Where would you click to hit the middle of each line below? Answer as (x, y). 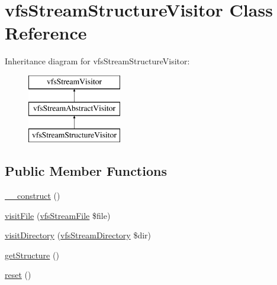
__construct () (33, 196)
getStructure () (32, 255)
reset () (18, 275)
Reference (46, 33)
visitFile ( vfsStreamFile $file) (58, 215)
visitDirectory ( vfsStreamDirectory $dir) (78, 235)
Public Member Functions (86, 171)
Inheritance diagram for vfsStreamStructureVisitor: (97, 61)
